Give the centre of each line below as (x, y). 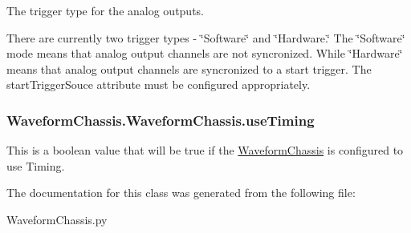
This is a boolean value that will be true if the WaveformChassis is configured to (205, 150)
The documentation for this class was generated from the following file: (181, 193)
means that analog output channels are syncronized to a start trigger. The (189, 68)
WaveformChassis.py (57, 219)
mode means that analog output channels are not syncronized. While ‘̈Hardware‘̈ (205, 53)
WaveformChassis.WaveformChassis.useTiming (161, 120)
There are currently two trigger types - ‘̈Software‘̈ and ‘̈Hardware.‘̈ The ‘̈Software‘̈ (206, 37)
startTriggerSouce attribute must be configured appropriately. (159, 84)
